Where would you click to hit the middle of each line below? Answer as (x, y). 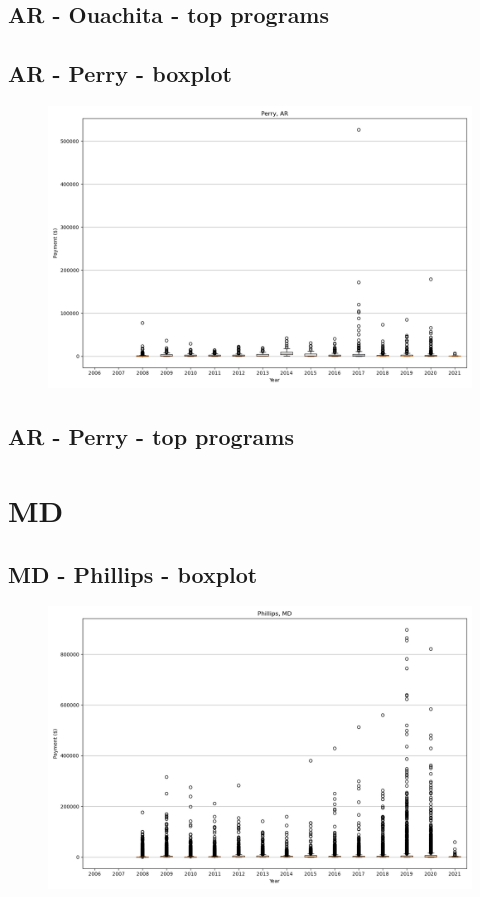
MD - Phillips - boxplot (133, 573)
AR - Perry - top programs (151, 436)
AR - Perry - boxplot (120, 73)
